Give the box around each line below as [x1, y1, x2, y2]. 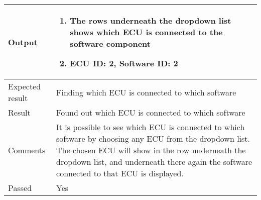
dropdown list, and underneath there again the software [56, 156, 252, 167]
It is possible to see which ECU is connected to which [56, 121, 245, 133]
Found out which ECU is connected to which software [56, 107, 245, 118]
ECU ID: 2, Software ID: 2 [70, 57, 178, 69]
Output [8, 36, 38, 48]
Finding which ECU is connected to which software [56, 86, 236, 98]
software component [70, 38, 151, 49]
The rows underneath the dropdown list [70, 15, 231, 26]
